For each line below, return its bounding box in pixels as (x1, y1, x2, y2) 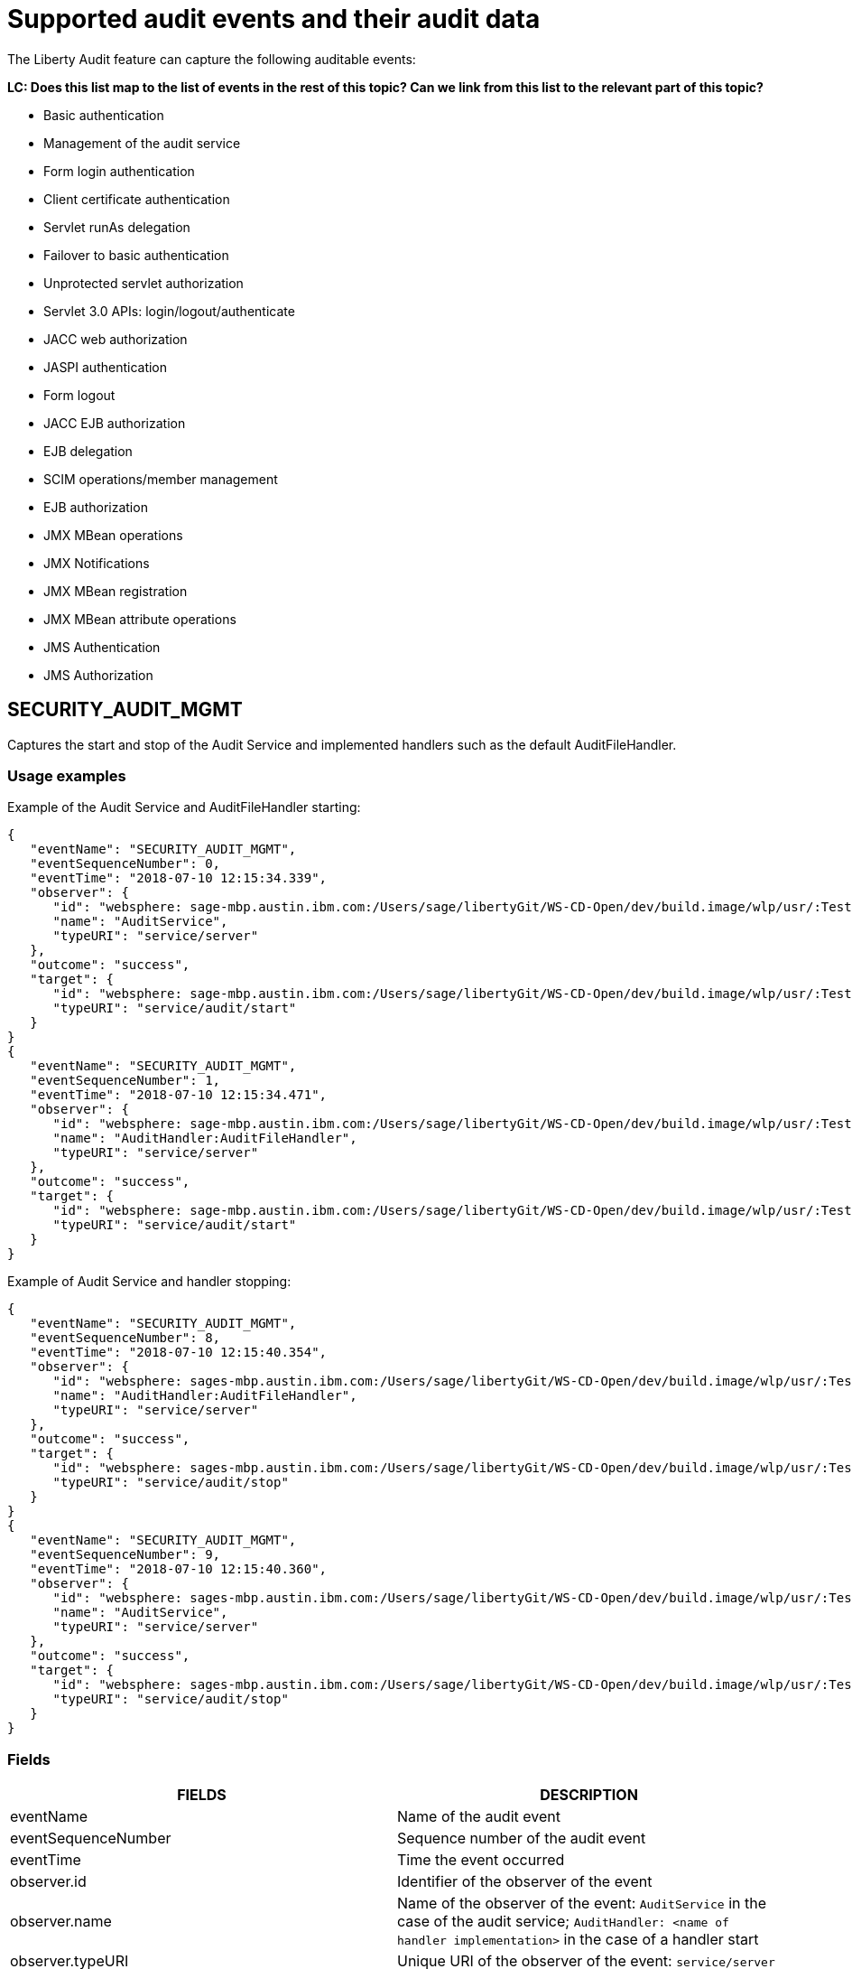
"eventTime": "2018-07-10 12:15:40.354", (30, 1345, 328, 1360)
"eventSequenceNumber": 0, (30, 856, 221, 872)
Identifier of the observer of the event (397, 1872, 653, 1891)
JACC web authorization (43, 331, 188, 347)
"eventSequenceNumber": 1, (30, 1073, 221, 1088)
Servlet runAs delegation (43, 219, 190, 235)
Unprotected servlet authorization (43, 275, 244, 291)
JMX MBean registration (43, 583, 188, 599)
